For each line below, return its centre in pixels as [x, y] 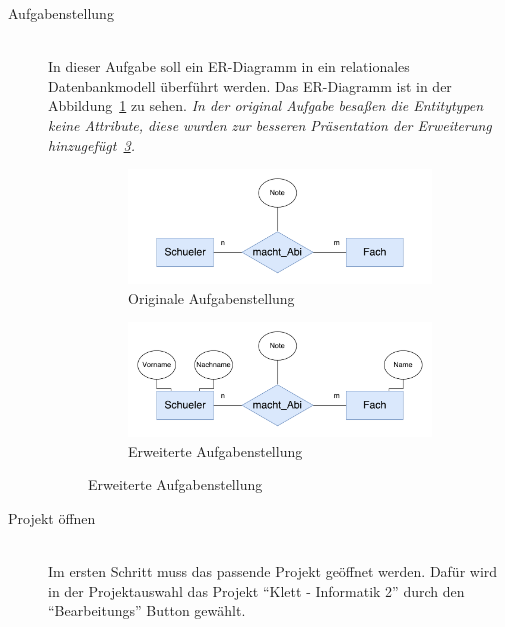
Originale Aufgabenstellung [211, 297]
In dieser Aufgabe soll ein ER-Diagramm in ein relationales [229, 66]
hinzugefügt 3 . [91, 144]
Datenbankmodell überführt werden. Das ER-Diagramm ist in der [250, 85]
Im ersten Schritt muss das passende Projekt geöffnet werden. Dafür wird [273, 571]
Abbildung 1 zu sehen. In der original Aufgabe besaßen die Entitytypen [266, 105]
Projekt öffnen [52, 517]
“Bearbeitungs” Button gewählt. [147, 610]
